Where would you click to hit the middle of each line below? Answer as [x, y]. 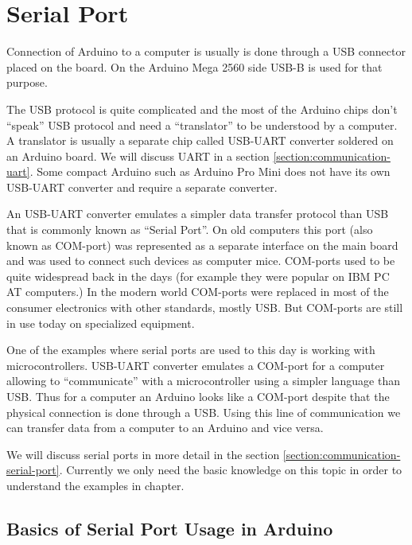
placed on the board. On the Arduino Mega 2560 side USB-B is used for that [194, 66]
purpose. [27, 82]
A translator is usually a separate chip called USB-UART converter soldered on [200, 140]
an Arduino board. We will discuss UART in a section [138, 156]
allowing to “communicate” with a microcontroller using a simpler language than [203, 381]
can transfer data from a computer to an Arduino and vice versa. [165, 428]
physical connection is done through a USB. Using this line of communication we [204, 412]
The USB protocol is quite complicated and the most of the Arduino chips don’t [202, 109]
